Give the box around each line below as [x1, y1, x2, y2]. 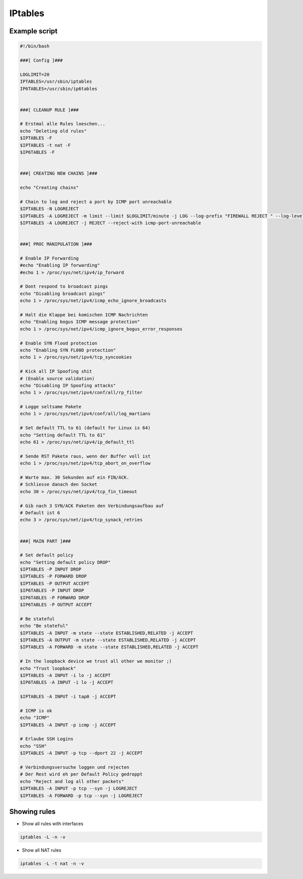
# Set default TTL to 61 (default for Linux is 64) [20, 425, 151, 431]
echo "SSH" [20, 743, 47, 749]
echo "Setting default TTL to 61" [20, 432, 106, 438]
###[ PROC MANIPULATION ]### [20, 241, 92, 247]
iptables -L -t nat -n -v [20, 861, 84, 866]
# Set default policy [20, 552, 74, 558]
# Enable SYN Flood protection [20, 340, 98, 346]
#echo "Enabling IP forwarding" [20, 263, 100, 268]
